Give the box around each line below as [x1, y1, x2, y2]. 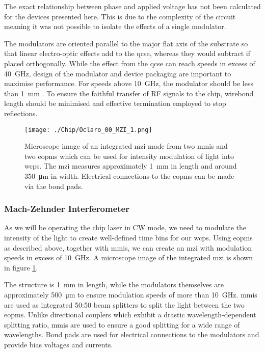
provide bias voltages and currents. [4, 339, 113, 349]
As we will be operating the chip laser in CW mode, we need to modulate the [4, 222, 247, 233]
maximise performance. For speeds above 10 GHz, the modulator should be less [4, 78, 253, 89]
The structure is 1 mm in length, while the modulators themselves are [4, 279, 224, 290]
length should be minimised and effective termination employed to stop [4, 98, 226, 108]
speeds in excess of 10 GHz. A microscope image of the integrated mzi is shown [4, 252, 253, 263]
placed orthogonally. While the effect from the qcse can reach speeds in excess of [4, 58, 255, 68]
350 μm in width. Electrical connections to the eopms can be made [24, 170, 234, 181]
